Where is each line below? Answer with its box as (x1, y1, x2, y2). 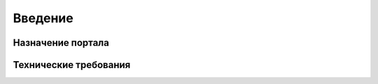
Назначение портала (13, 37, 110, 49)
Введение (13, 10, 73, 26)
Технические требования (13, 59, 131, 71)
